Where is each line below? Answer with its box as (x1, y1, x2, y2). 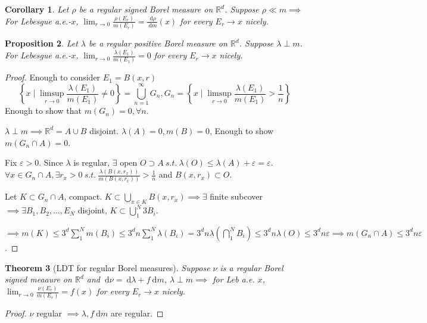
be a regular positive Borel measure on (89, 37, 227, 49)
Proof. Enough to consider (5, 71, 101, 83)
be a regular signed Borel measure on (79, 3, 213, 15)
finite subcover (210, 190, 263, 203)
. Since (39, 156, 63, 169)
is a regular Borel (220, 261, 283, 274)
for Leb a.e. (213, 273, 255, 285)
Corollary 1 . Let (5, 3, 69, 15)
